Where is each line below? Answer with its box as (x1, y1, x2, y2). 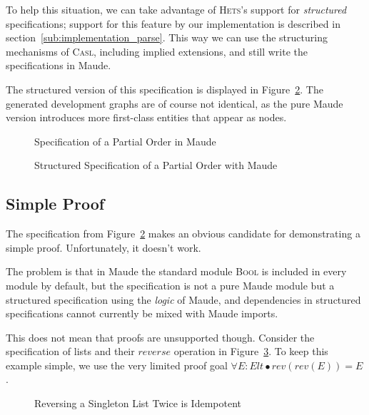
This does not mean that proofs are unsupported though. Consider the (6, 329, 315, 344)
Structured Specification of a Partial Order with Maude (34, 158, 278, 173)
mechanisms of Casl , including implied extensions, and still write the (6, 43, 308, 58)
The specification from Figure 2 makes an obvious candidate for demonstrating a (6, 226, 360, 241)
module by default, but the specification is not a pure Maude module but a (6, 277, 335, 292)
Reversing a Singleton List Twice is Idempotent (34, 396, 241, 411)
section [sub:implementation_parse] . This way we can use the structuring (6, 30, 328, 45)
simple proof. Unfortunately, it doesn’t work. (6, 240, 201, 255)
